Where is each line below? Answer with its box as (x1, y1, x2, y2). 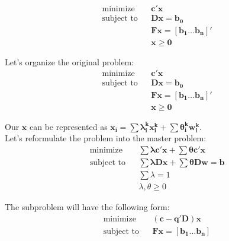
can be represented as (29, 120, 108, 132)
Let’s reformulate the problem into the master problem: (5, 132, 207, 144)
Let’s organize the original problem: (5, 55, 134, 68)
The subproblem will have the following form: (5, 201, 170, 213)
